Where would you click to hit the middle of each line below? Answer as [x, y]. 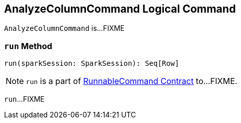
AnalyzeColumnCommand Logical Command [120, 9]
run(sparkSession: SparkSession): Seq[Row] [92, 64]
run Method [28, 46]
